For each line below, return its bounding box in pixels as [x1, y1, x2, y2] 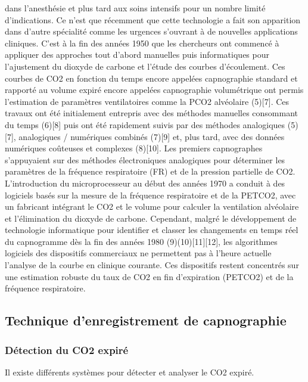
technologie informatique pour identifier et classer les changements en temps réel [5, 223, 298, 236]
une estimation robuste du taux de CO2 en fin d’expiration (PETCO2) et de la [5, 270, 294, 282]
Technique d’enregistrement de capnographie [5, 311, 287, 330]
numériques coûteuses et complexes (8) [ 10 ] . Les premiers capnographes [5, 142, 263, 154]
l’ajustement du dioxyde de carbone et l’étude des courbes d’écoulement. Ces [5, 60, 285, 72]
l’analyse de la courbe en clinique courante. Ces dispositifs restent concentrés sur [5, 259, 299, 271]
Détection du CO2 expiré [5, 342, 129, 357]
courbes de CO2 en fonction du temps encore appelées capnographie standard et [5, 72, 298, 84]
